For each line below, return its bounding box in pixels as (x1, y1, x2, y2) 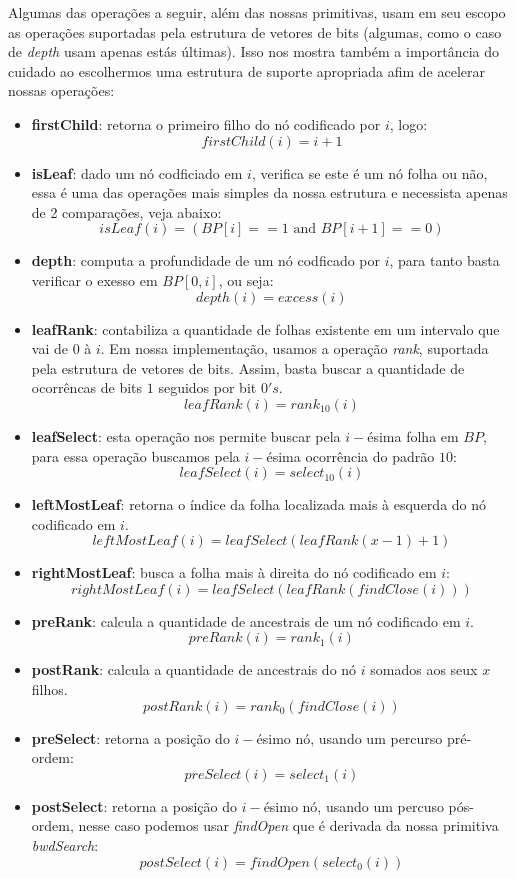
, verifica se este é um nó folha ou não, (251, 162, 488, 183)
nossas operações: (8, 80, 115, 101)
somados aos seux (370, 659, 478, 680)
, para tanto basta (389, 250, 500, 271)
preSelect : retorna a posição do (31, 727, 230, 748)
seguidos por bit (158, 377, 257, 398)
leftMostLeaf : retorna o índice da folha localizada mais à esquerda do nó (31, 494, 487, 515)
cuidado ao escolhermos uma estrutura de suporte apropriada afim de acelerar (8, 60, 486, 81)
